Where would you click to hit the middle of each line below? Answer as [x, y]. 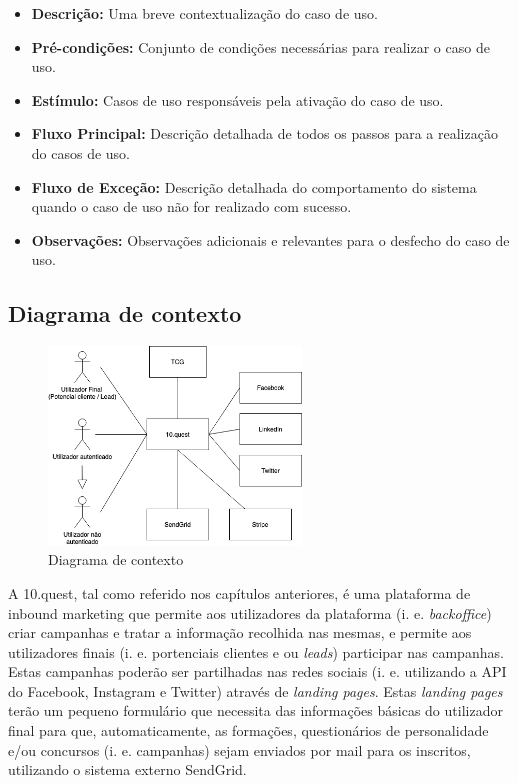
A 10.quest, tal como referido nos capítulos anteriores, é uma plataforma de [239, 592]
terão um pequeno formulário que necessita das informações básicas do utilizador [255, 710]
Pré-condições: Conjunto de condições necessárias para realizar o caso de [260, 46]
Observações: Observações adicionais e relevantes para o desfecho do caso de [270, 239]
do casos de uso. [81, 152]
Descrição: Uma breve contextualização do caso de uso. [204, 13]
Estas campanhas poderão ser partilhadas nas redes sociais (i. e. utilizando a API [257, 671]
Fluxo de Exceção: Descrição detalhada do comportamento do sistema [254, 186]
